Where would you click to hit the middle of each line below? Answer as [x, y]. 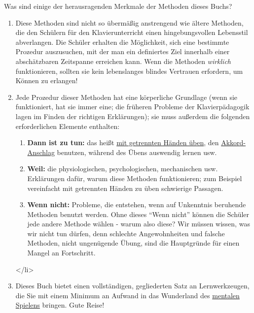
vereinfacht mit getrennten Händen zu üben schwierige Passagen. [125, 188]
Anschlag [41, 152]
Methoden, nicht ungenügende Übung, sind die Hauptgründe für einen [133, 243]
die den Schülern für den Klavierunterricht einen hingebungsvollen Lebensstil [132, 32]
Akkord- [234, 142]
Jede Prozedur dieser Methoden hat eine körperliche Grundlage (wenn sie [127, 97]
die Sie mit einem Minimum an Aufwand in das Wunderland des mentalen [127, 295]
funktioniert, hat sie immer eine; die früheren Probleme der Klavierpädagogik [132, 107]
